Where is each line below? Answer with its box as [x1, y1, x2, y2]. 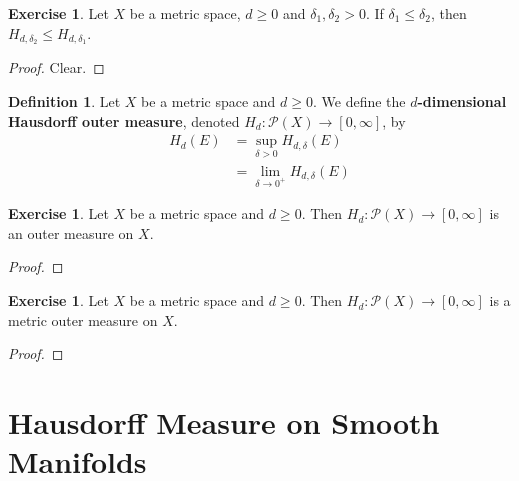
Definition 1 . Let [8, 91, 121, 112]
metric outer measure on [8, 309, 158, 330]
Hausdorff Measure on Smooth [8, 402, 440, 443]
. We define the [312, 91, 406, 112]
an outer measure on [8, 222, 134, 243]
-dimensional [417, 91, 507, 112]
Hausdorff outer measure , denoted [8, 110, 240, 131]
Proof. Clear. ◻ [8, 57, 105, 78]
